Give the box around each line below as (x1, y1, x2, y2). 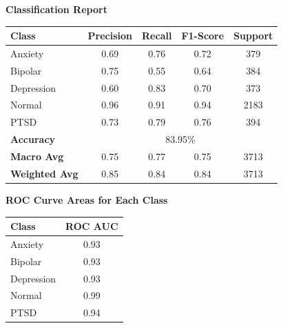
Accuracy (10, 132, 56, 146)
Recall (142, 28, 172, 43)
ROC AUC (65, 219, 118, 233)
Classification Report (6, 2, 107, 16)
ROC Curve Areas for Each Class (6, 192, 168, 206)
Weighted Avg (10, 166, 78, 180)
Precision (87, 28, 133, 43)
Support (233, 28, 273, 43)
